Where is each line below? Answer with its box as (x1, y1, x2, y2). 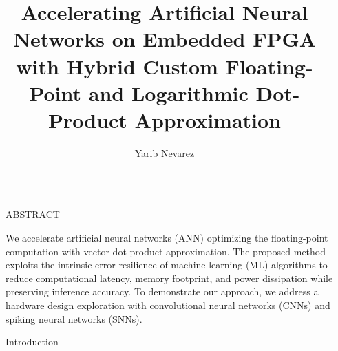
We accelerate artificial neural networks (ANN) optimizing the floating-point (6, 231, 328, 245)
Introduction (6, 334, 59, 349)
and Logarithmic (88, 78, 249, 107)
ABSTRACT (6, 207, 60, 222)
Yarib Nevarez (134, 145, 195, 160)
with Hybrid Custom (16, 52, 218, 80)
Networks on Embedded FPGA (12, 25, 317, 53)
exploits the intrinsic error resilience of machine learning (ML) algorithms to (6, 257, 328, 272)
